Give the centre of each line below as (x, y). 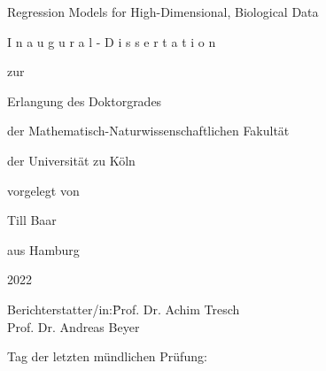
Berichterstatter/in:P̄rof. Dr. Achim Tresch (124, 309)
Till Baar (32, 220)
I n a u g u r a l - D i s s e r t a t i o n (112, 41)
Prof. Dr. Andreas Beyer (74, 326)
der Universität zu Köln (71, 160)
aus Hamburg (43, 249)
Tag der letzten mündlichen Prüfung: (107, 356)
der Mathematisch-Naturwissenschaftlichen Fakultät (148, 131)
